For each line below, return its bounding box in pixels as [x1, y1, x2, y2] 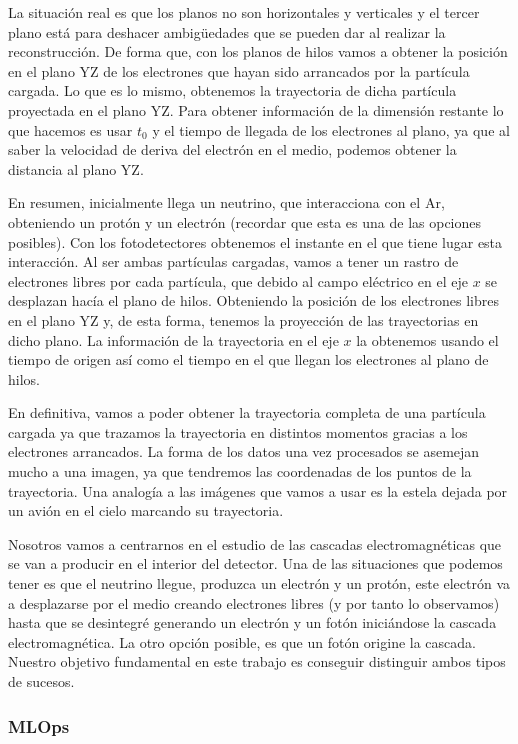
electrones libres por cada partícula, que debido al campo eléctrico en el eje [8, 270, 468, 291]
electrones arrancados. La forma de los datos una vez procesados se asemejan [8, 441, 480, 462]
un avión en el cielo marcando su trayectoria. [8, 500, 284, 521]
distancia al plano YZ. [8, 158, 144, 179]
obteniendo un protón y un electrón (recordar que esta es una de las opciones [8, 211, 482, 232]
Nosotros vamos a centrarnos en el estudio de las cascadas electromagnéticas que [8, 533, 502, 554]
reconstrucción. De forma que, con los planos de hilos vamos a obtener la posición [8, 41, 508, 62]
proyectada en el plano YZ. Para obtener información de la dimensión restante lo [8, 99, 504, 120]
